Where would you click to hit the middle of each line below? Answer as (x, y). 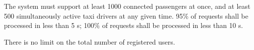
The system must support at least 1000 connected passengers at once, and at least (127, 6)
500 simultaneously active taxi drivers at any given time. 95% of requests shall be (126, 15)
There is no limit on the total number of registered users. (90, 41)
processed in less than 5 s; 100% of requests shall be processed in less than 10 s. (124, 25)
